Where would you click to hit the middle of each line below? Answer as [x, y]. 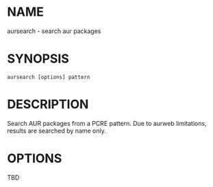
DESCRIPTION [48, 104]
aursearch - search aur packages [54, 31]
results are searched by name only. [57, 131]
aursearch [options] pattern [49, 77]
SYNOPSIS [38, 59]
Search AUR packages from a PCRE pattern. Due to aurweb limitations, [107, 123]
